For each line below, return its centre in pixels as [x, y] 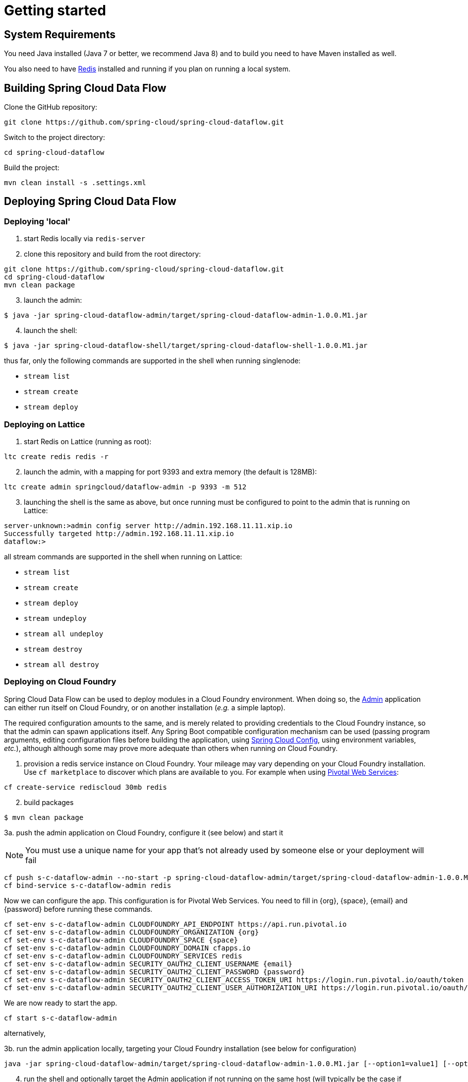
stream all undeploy [64, 634]
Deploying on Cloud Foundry [60, 682]
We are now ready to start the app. [61, 1003]
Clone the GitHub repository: [51, 107]
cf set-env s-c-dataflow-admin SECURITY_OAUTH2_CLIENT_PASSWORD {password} [154, 972]
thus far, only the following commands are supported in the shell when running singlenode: [152, 361]
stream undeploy [55, 618]
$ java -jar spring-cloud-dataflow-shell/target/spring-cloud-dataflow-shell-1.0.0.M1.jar [186, 346]
